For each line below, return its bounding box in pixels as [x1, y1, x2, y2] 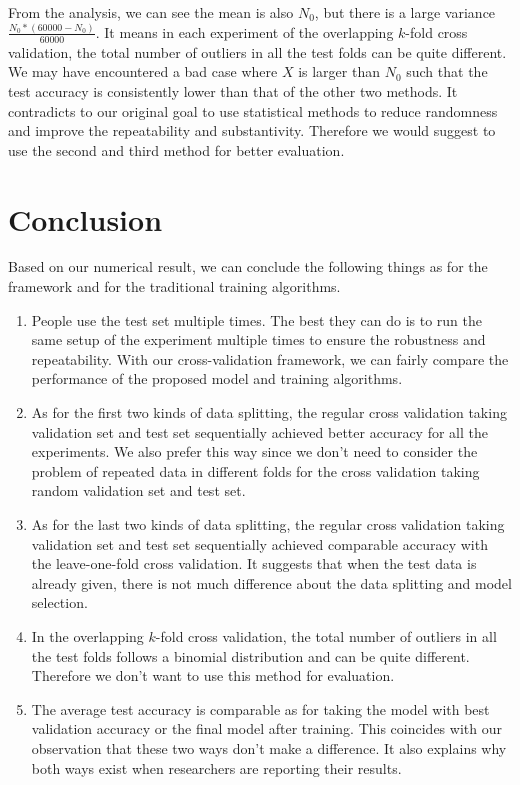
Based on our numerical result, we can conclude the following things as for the [8, 256, 488, 277]
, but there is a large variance [314, 2, 496, 22]
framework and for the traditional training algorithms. [8, 276, 341, 297]
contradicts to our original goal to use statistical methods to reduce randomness [8, 100, 498, 121]
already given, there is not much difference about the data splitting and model [31, 572, 512, 593]
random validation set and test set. [31, 480, 246, 501]
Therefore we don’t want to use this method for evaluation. [31, 665, 395, 686]
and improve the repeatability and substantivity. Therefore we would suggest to [8, 120, 496, 141]
